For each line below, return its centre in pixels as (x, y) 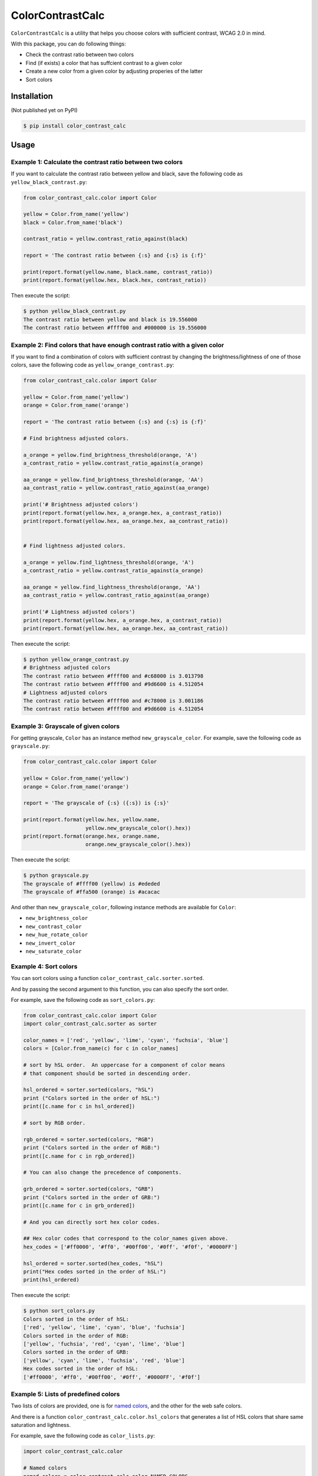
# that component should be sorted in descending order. (107, 1073)
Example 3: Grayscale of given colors (65, 726)
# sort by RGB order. (54, 1123)
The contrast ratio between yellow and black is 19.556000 (110, 319)
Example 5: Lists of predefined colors (65, 1394)
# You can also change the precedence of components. (102, 1173)
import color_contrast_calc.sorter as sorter (90, 1024)
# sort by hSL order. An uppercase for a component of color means (124, 1065)
